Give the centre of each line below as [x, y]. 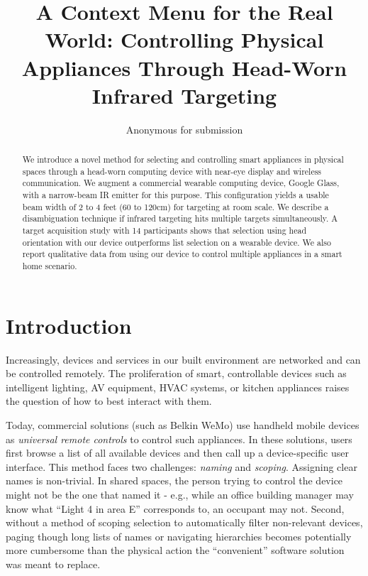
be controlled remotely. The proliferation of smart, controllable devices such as [176, 373]
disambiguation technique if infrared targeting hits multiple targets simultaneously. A [180, 218]
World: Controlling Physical [184, 39]
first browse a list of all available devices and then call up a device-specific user [177, 453]
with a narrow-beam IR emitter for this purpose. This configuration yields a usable [175, 195]
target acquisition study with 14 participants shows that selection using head [164, 230]
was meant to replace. [53, 564]
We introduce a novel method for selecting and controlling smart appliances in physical [183, 159]
